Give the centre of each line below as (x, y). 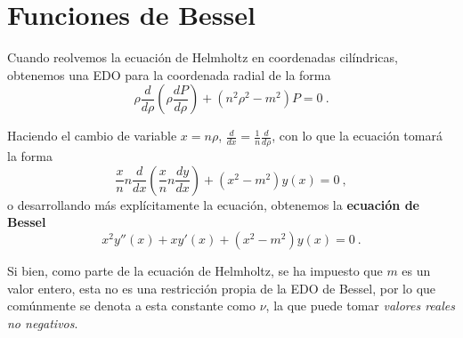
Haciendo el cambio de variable (92, 136)
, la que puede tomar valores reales (360, 306)
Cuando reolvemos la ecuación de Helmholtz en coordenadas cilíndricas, (203, 57)
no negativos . (43, 322)
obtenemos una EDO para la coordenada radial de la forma (169, 74)
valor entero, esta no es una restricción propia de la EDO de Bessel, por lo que (222, 288)
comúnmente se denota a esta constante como (131, 306)
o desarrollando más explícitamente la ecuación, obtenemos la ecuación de (213, 204)
